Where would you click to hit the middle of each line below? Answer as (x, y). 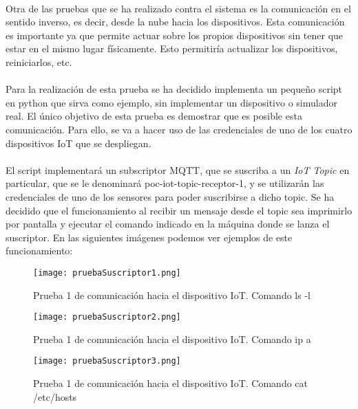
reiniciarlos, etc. (39, 62)
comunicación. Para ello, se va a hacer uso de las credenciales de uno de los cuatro (179, 129)
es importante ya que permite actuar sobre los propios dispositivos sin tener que (175, 35)
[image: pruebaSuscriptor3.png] (107, 361)
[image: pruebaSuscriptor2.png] (107, 317)
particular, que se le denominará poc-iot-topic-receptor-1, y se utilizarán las (165, 183)
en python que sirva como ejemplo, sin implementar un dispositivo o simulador (171, 102)
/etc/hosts (55, 396)
